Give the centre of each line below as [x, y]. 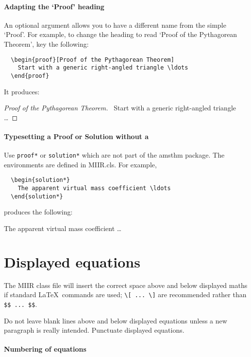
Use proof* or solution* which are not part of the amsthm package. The [114, 155]
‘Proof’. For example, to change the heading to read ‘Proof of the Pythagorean [121, 34]
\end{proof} [30, 76]
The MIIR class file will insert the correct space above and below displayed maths [126, 285]
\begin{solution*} [41, 180]
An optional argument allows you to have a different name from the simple [115, 25]
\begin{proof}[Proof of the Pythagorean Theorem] [92, 60]
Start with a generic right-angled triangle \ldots [103, 68]
